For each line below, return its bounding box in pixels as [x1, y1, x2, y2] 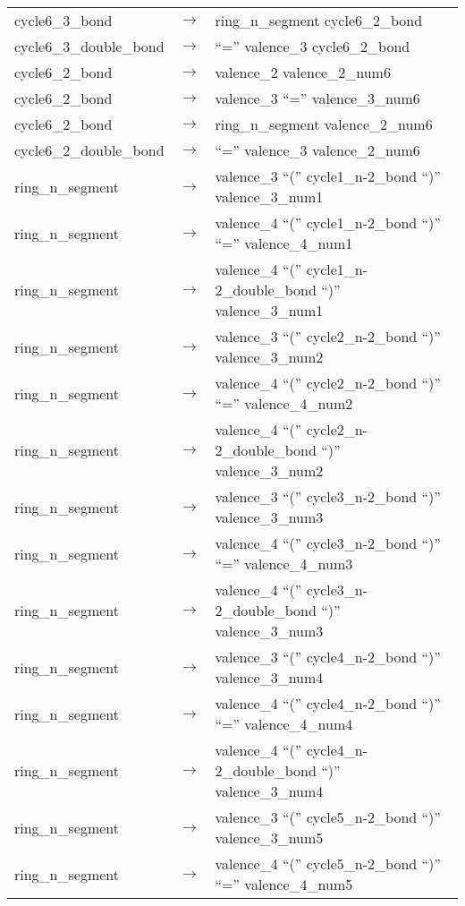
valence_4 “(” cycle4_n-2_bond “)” [215, 693, 441, 714]
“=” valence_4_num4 [215, 714, 353, 734]
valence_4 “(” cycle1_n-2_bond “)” [215, 212, 441, 233]
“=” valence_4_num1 [215, 233, 353, 253]
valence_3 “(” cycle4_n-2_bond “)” [215, 646, 441, 667]
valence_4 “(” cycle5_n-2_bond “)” [215, 853, 441, 874]
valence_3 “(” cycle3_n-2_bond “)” [215, 486, 441, 507]
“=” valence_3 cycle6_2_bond [215, 36, 410, 56]
